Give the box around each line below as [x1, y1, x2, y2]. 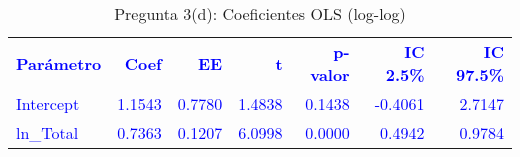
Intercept [16, 92, 80, 115]
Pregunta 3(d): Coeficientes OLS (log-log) [114, 2, 406, 25]
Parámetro [16, 51, 102, 75]
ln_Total [16, 121, 79, 144]
